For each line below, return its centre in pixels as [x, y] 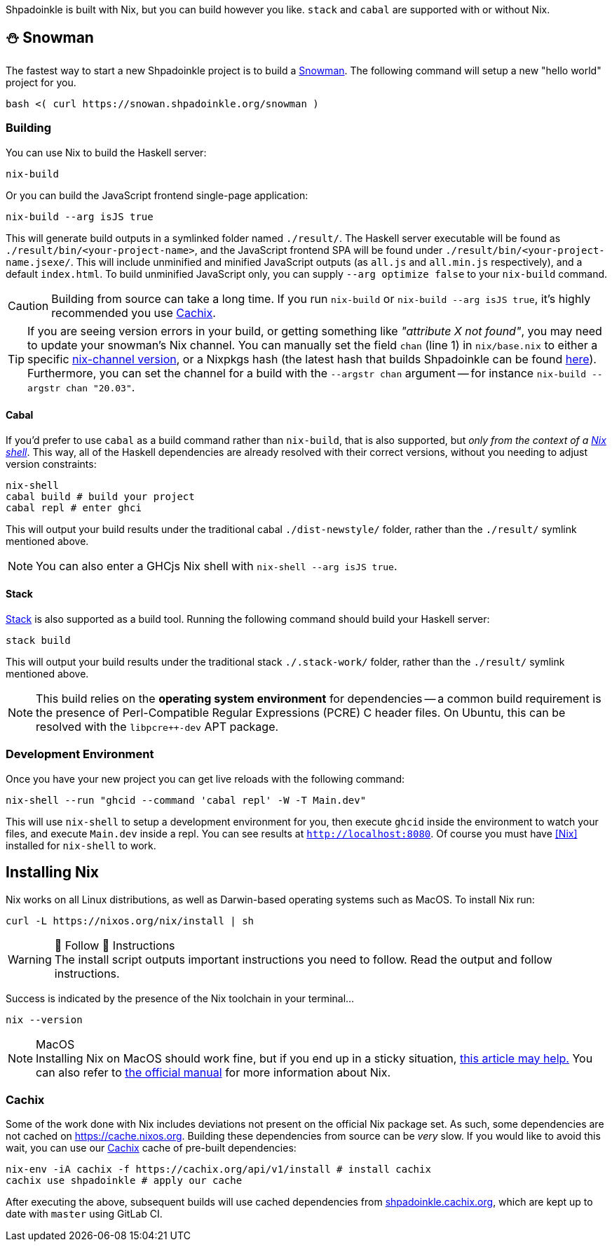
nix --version [44, 1019]
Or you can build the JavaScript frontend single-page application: [157, 195]
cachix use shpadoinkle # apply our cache [124, 1181]
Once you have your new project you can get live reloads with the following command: [205, 778]
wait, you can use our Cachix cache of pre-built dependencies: [151, 1148]
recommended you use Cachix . [134, 312]
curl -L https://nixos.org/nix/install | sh [130, 921]
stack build [38, 641]
